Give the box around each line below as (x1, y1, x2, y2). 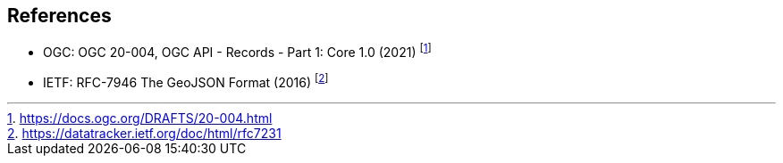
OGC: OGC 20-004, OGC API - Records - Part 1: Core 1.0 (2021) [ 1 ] (43, 42, 432, 61)
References (7, 4, 112, 27)
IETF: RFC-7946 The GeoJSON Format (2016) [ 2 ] (43, 72, 329, 90)
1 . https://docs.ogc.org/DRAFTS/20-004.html (7, 110, 273, 126)
